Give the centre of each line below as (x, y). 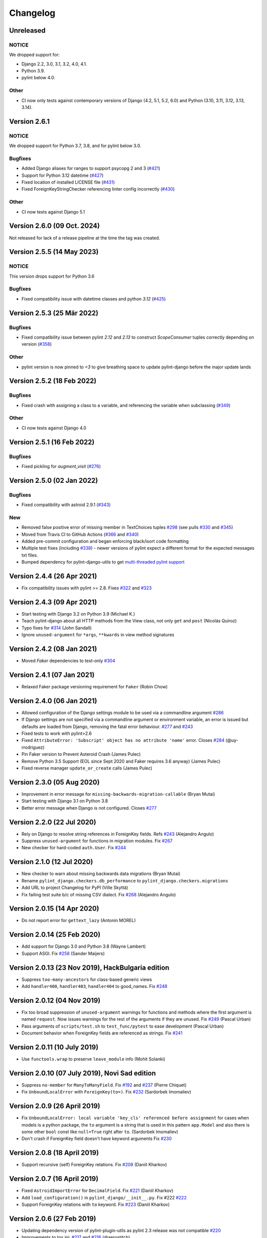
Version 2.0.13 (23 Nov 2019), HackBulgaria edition (89, 967)
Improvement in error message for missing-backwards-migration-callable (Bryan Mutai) (118, 794)
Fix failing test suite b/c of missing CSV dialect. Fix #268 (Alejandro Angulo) (99, 894)
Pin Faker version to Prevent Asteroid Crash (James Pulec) (81, 754)
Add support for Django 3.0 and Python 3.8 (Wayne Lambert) (84, 946)
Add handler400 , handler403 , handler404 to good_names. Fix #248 (94, 986)
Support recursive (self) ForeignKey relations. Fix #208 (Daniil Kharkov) (94, 1165)
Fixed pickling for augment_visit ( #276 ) (61, 466)
